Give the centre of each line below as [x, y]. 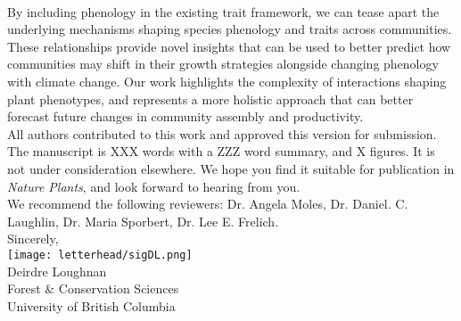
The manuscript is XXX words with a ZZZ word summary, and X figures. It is [221, 151]
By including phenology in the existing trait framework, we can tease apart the [223, 11]
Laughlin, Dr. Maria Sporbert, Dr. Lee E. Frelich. [143, 221]
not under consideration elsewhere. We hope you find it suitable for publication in [231, 168]
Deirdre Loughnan [57, 271]
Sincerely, [33, 239]
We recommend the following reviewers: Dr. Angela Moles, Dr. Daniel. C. [208, 204]
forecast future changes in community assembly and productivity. [185, 116]
